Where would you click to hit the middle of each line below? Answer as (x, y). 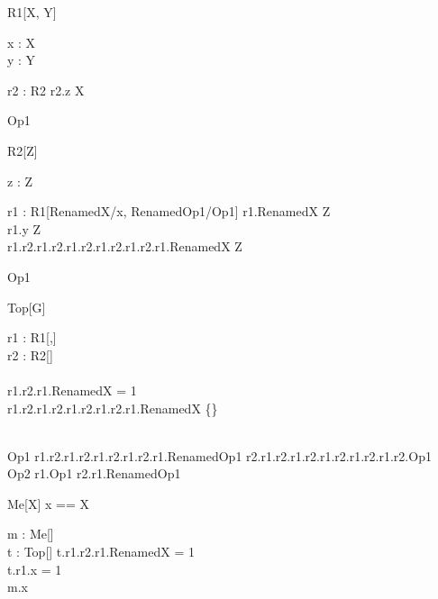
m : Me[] (31, 534)
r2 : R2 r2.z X (46, 90)
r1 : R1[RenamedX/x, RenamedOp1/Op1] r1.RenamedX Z (169, 211)
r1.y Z (24, 228)
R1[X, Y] (32, 12)
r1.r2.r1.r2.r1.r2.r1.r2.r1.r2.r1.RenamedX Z (125, 246)
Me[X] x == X (49, 503)
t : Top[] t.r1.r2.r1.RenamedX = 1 (101, 552)
